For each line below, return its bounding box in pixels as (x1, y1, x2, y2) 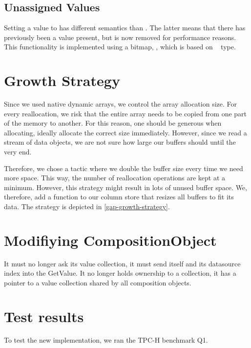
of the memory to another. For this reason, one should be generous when (4, 118, 222, 128)
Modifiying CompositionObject (4, 230, 217, 250)
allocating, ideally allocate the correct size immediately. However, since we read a (4, 127, 247, 137)
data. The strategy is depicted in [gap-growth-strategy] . (4, 201, 170, 212)
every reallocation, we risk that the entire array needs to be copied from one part (4, 108, 247, 118)
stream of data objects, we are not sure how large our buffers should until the (4, 137, 236, 147)
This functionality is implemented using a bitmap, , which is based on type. (4, 42, 236, 52)
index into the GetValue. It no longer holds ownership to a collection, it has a (4, 268, 236, 278)
